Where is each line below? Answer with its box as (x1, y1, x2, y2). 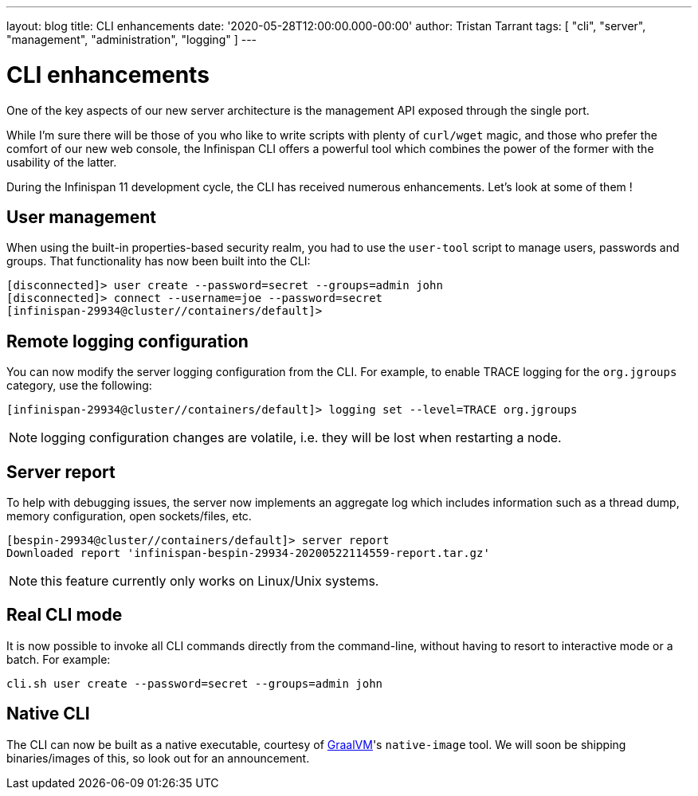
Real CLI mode (6, 605, 123, 625)
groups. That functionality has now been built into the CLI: (6, 254, 311, 269)
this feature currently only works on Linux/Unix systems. (41, 573, 379, 590)
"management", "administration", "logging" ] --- (6, 33, 257, 46)
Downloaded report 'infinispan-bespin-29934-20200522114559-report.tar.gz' (6, 547, 490, 560)
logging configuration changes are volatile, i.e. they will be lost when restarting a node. (41, 429, 562, 446)
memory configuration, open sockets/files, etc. (6, 509, 252, 523)
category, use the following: (6, 378, 152, 393)
